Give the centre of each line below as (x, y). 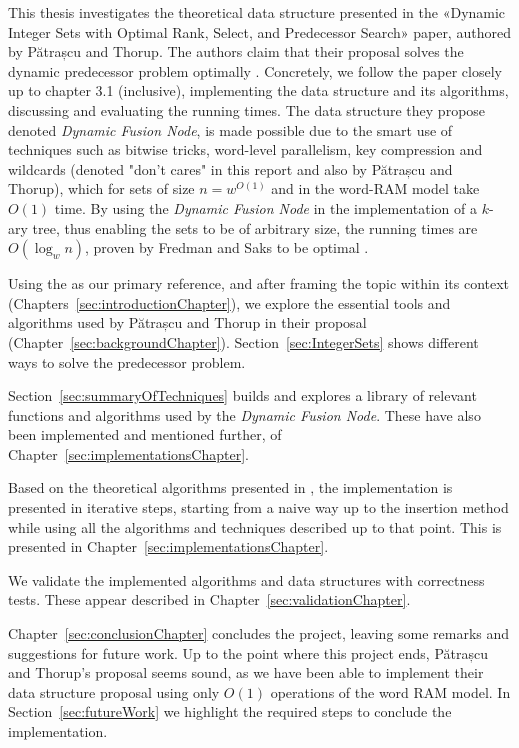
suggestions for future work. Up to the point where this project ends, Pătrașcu (248, 652)
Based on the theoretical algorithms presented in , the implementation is (230, 487)
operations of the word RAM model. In (390, 691)
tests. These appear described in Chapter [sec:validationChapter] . (209, 599)
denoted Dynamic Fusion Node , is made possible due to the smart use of (230, 129)
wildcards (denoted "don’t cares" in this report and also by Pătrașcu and (230, 168)
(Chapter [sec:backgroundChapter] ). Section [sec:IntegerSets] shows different (243, 341)
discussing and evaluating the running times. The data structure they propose (247, 109)
